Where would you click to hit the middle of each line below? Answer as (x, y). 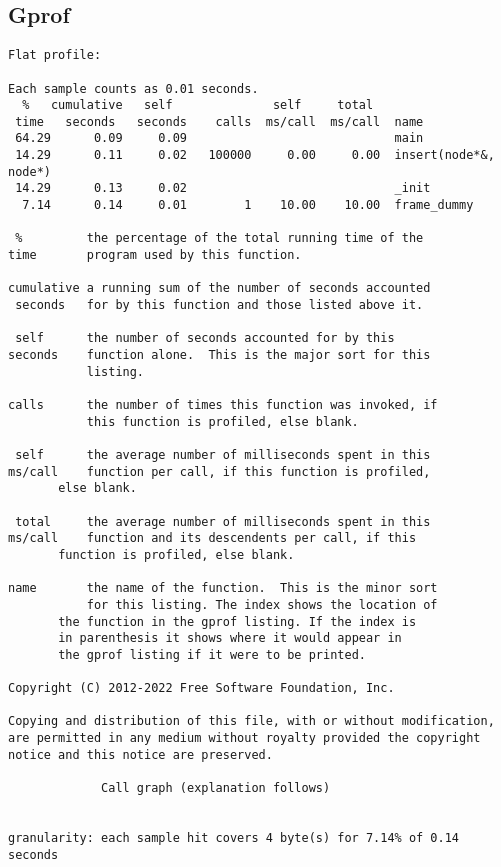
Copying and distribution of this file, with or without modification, (251, 721)
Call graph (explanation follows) (216, 788)
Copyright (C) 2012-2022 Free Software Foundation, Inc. (201, 688)
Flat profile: (55, 55)
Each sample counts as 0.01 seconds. (133, 88)
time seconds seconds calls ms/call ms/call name (219, 121)
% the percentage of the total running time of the (219, 238)
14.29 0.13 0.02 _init (223, 188)
